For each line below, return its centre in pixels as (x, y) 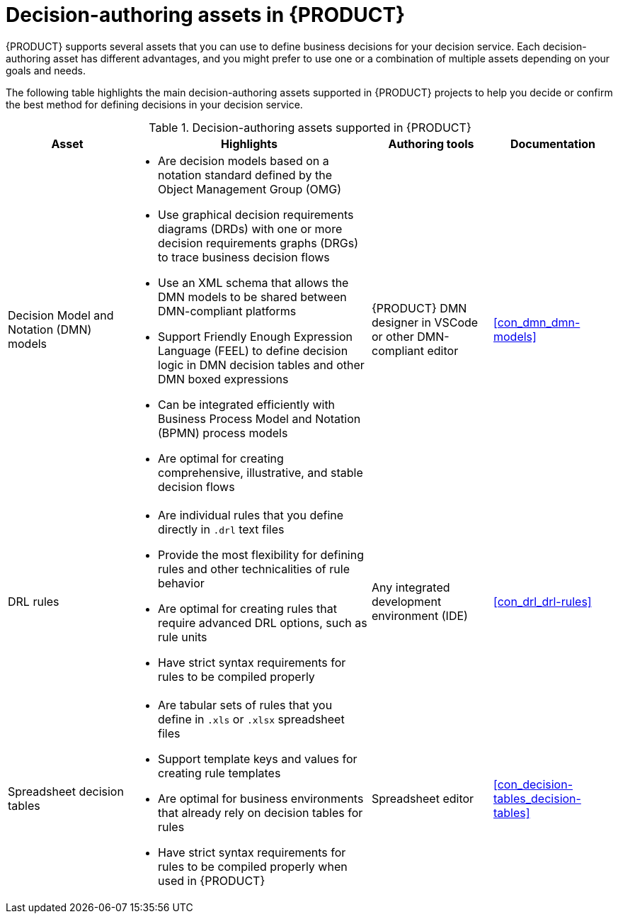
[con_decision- (533, 784)
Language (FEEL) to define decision (253, 350)
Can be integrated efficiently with (247, 404)
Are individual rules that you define (251, 515)
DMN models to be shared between (252, 297)
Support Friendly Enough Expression (255, 336)
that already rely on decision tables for (261, 812)
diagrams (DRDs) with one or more (250, 229)
